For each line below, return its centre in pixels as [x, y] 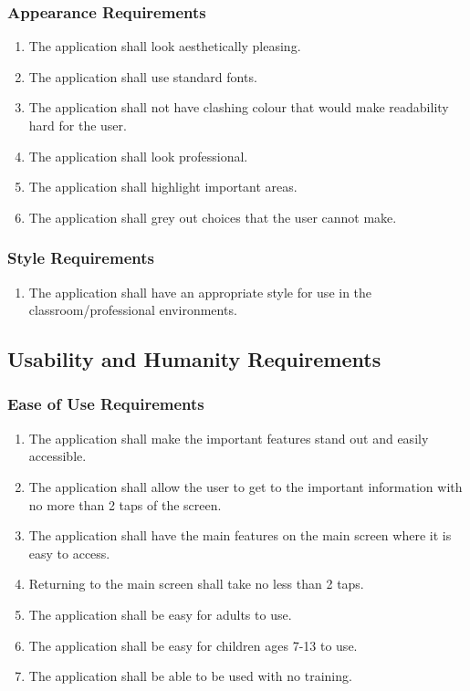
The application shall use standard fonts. [143, 76]
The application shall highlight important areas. [163, 187]
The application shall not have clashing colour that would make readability [239, 107]
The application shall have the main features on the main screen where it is [240, 535]
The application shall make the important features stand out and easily [229, 438]
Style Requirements [81, 258]
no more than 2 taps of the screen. [125, 504]
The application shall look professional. [138, 156]
